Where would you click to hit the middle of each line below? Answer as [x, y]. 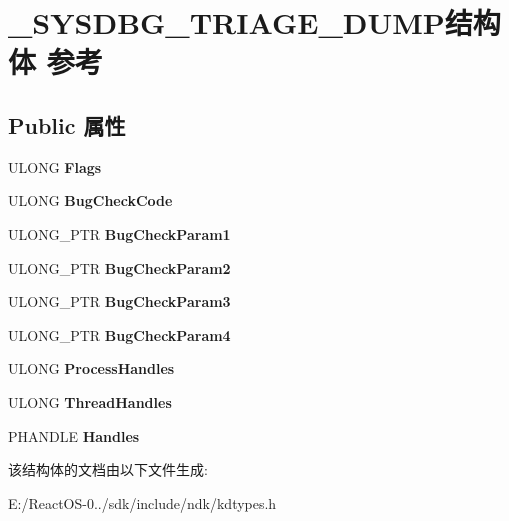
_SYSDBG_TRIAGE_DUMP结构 [254, 22]
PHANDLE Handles [74, 435]
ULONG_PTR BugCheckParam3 [119, 301]
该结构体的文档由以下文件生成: [108, 469]
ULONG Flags [55, 166]
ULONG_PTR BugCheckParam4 [119, 334]
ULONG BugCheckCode [90, 200]
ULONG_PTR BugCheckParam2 [119, 267]
